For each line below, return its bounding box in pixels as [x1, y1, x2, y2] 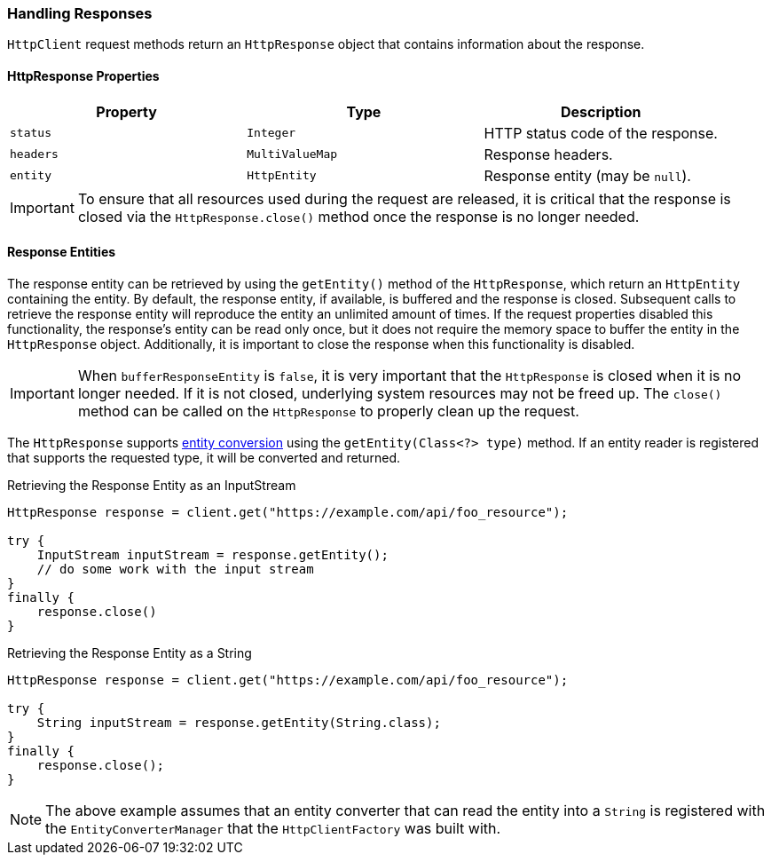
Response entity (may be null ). [484, 166, 691, 185]
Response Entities [7, 244, 116, 260]
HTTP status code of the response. [484, 123, 718, 142]
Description [561, 102, 641, 121]
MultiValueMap [247, 147, 338, 162]
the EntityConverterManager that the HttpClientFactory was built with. [45, 819, 501, 837]
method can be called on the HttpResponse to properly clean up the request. [77, 401, 579, 420]
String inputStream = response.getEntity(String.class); [36, 715, 441, 730]
